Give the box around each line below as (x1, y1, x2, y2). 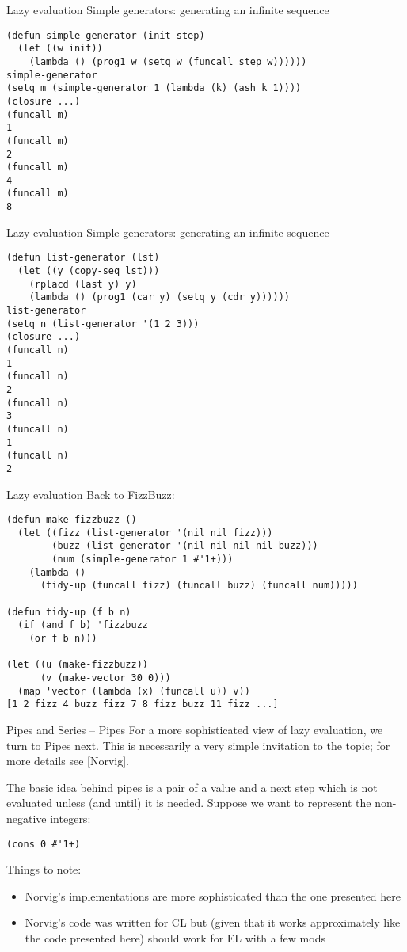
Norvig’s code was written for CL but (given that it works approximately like (25, 914, 401, 931)
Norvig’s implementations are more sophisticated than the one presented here (25, 887, 401, 904)
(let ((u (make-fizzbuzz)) (6, 659, 148, 671)
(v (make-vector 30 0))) (40, 672, 171, 684)
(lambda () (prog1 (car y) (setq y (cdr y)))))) (29, 291, 290, 303)
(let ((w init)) (17, 43, 103, 55)
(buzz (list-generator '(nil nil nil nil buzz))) (51, 540, 318, 552)
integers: (50, 809, 91, 826)
